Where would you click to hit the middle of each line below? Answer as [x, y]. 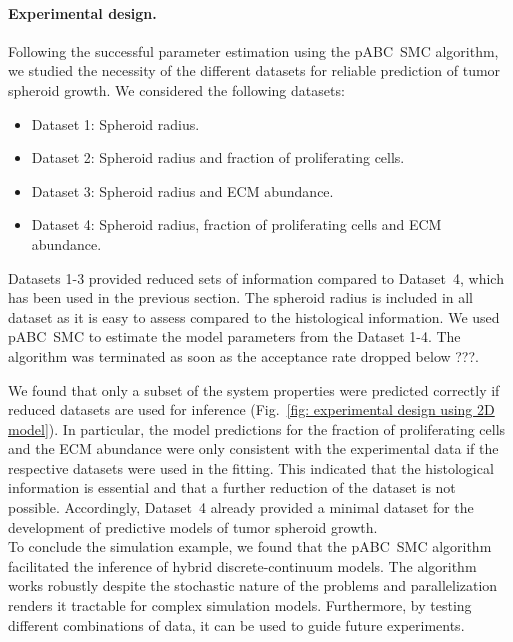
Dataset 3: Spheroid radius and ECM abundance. [182, 190]
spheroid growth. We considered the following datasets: [176, 89]
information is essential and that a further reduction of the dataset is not [232, 487]
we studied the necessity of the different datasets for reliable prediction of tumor [254, 70]
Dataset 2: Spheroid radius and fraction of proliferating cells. [218, 157]
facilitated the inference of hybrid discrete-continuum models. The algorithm [242, 565]
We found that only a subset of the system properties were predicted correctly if [254, 389]
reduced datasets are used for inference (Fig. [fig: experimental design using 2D [251, 409]
